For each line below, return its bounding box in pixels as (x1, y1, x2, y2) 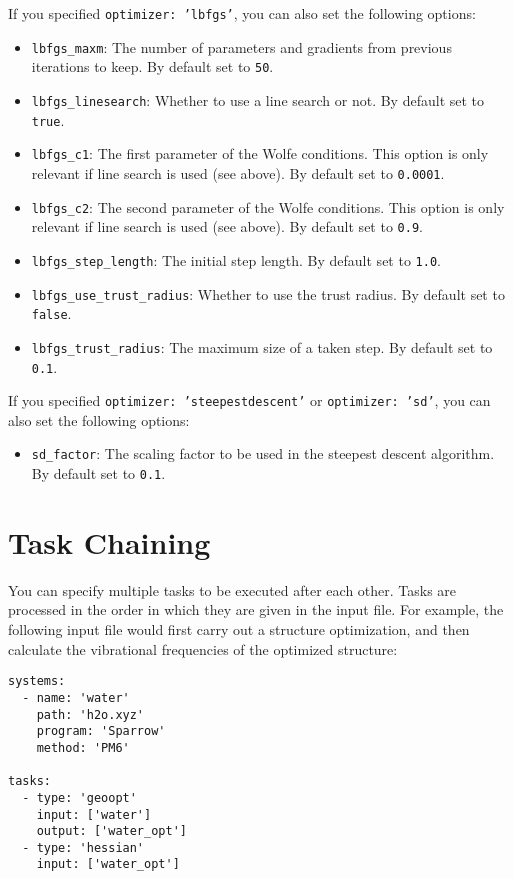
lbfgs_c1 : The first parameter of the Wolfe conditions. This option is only (31, 143, 489, 164)
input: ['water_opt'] (36, 857, 180, 872)
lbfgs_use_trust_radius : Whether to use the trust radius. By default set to (31, 283, 505, 304)
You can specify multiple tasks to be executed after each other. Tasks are (8, 579, 457, 600)
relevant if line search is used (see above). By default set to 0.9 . (31, 216, 423, 237)
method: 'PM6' (36, 740, 130, 755)
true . (31, 109, 65, 130)
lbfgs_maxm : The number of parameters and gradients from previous (31, 36, 452, 57)
